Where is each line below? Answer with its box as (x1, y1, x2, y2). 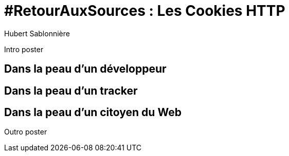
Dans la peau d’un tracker (4, 84, 138, 97)
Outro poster (4, 127, 47, 137)
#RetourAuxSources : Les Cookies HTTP (4, 2, 285, 19)
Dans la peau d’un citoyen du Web (4, 106, 182, 119)
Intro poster (4, 44, 44, 54)
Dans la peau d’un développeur (4, 62, 167, 76)
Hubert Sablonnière (4, 29, 70, 38)
